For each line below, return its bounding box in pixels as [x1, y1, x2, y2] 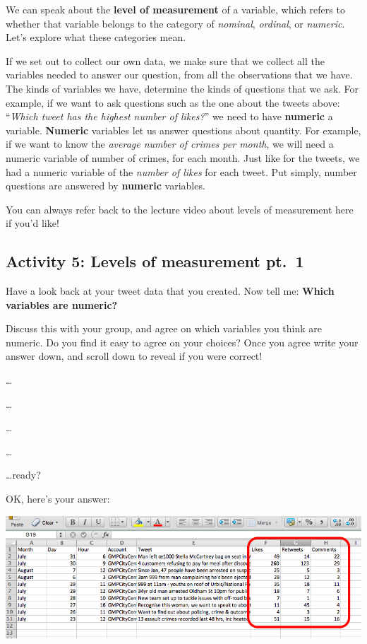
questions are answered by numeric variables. [6, 178, 205, 193]
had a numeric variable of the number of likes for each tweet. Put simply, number [6, 164, 357, 179]
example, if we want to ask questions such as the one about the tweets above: [6, 95, 340, 110]
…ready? [6, 467, 41, 482]
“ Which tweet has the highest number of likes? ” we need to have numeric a [6, 109, 333, 124]
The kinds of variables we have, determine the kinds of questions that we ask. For [6, 81, 359, 95]
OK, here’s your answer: [6, 491, 110, 506]
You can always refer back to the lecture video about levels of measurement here [6, 201, 354, 216]
